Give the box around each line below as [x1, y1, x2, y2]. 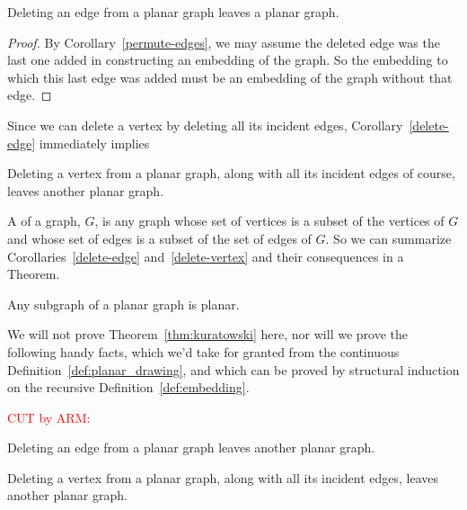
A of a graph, [7, 211, 81, 230]
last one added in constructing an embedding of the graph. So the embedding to [7, 50, 448, 69]
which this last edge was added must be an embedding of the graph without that [7, 67, 453, 86]
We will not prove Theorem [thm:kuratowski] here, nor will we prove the [7, 325, 408, 344]
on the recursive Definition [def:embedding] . [7, 378, 250, 397]
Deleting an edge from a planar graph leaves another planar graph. [7, 438, 375, 457]
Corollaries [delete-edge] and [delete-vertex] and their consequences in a [7, 246, 404, 265]
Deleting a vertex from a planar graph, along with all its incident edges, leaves [7, 468, 439, 487]
